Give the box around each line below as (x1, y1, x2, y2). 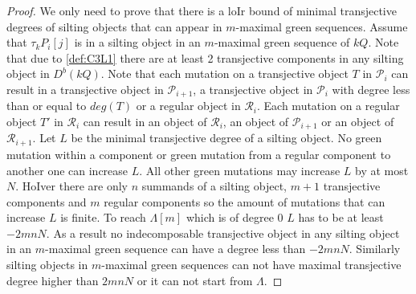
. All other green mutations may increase (139, 161, 341, 178)
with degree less (332, 80, 410, 97)
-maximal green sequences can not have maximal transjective (101, 256, 402, 273)
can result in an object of (83, 113, 207, 130)
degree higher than (6, 272, 99, 288)
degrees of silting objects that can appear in (6, 18, 222, 35)
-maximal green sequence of (214, 34, 350, 51)
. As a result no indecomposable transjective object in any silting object (46, 224, 400, 241)
